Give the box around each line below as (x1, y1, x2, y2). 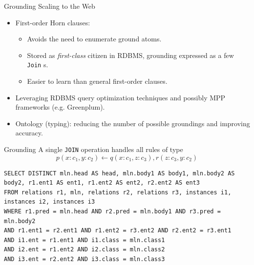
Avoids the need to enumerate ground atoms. (27, 34, 162, 44)
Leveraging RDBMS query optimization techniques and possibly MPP (15, 92, 226, 102)
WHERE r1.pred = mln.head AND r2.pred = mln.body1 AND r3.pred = (4, 208, 221, 215)
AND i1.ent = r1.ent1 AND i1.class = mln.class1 (4, 236, 165, 244)
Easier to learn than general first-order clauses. (27, 76, 168, 86)
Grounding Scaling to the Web (4, 1, 95, 11)
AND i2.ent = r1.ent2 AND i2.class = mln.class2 (4, 246, 165, 253)
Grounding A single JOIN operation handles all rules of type (4, 144, 183, 154)
